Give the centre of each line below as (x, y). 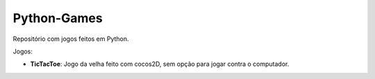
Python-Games (58, 18)
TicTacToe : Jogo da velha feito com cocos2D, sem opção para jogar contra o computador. (160, 64)
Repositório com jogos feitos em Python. (71, 39)
